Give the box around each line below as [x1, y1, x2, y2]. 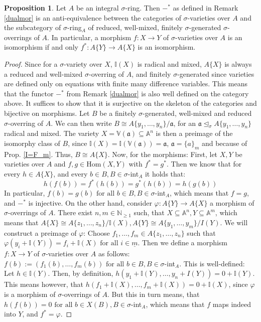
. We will [220, 217, 248, 227]
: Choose [83, 227, 110, 238]
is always [224, 58, 252, 69]
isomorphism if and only [4, 42, 78, 52]
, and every [53, 168, 88, 179]
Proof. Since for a [4, 58, 58, 69]
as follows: [98, 248, 130, 259]
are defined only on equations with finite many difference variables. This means [4, 78, 247, 89]
